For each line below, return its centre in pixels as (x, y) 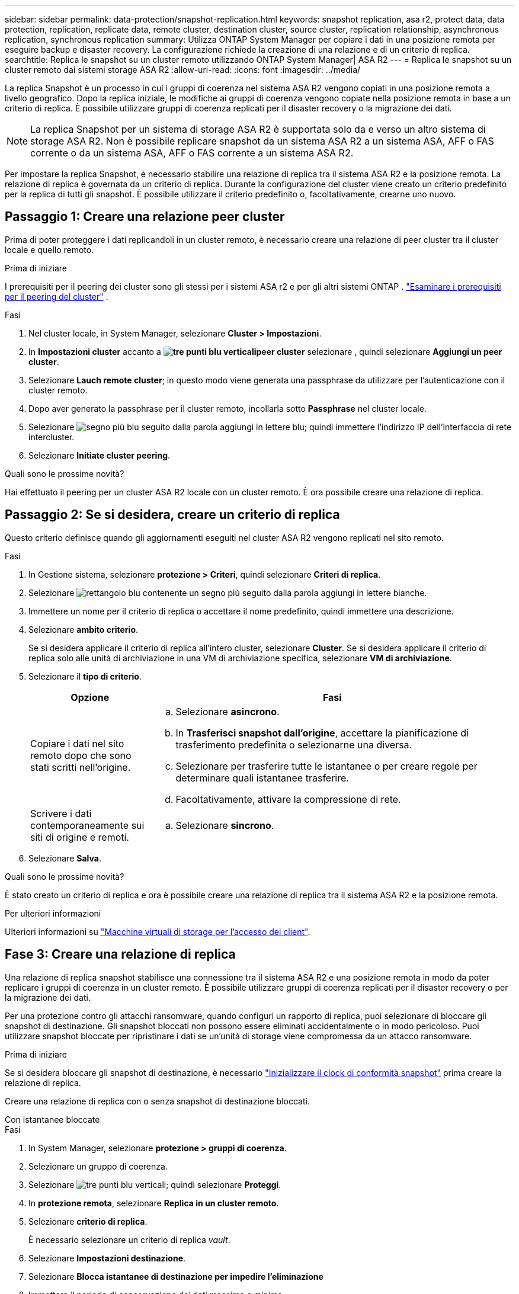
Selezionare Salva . (65, 858)
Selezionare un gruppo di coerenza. (98, 1166)
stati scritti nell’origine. (81, 767)
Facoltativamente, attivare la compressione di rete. (288, 799)
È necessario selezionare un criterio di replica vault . (129, 1239)
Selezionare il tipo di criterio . (85, 676)
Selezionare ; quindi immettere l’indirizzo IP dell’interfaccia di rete (270, 427)
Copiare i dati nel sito (77, 743)
